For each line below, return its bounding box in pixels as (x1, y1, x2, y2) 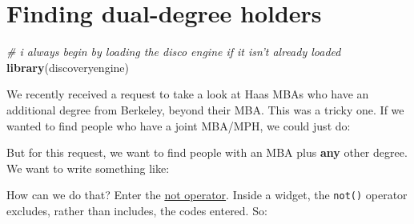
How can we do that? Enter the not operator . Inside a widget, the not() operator (6, 186, 408, 203)
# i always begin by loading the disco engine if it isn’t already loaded (6, 43, 341, 60)
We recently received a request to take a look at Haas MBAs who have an (6, 86, 369, 102)
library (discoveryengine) (6, 58, 129, 75)
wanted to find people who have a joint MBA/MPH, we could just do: (6, 117, 351, 134)
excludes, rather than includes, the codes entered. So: (6, 202, 267, 218)
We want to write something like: (6, 159, 170, 176)
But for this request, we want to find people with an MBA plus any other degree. (6, 144, 408, 161)
